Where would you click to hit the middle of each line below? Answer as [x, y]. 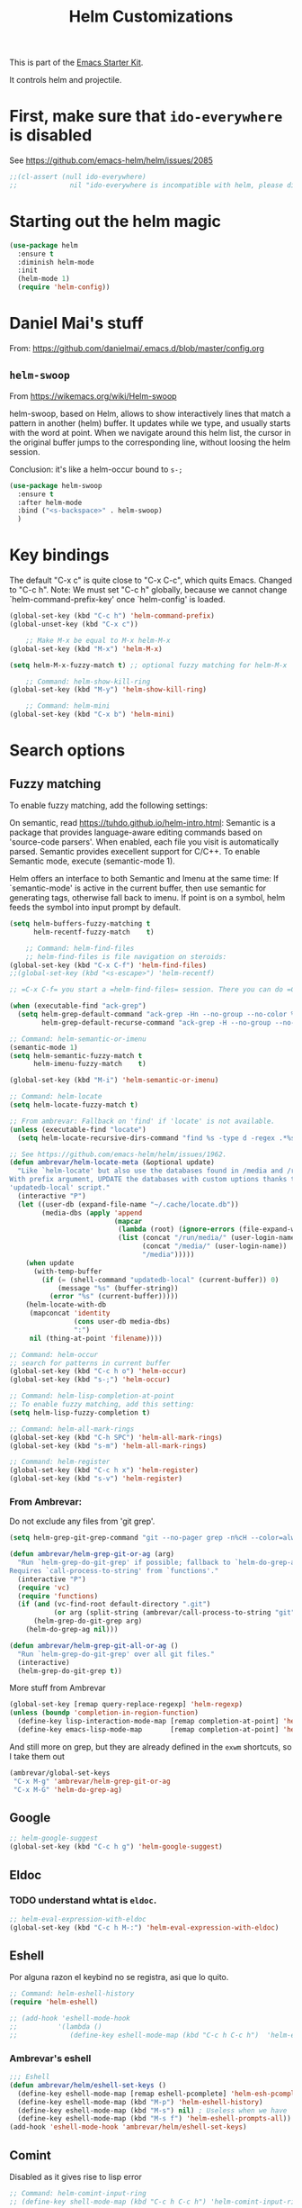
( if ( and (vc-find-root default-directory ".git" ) [114, 1605]
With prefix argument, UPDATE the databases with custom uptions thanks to [154, 1180]
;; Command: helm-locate [56, 1097]
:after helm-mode [50, 502]
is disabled [51, 136]
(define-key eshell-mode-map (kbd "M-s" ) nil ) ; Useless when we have [152, 2110]
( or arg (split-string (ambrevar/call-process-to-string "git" [174, 1613]
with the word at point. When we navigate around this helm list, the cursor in [151, 432]
